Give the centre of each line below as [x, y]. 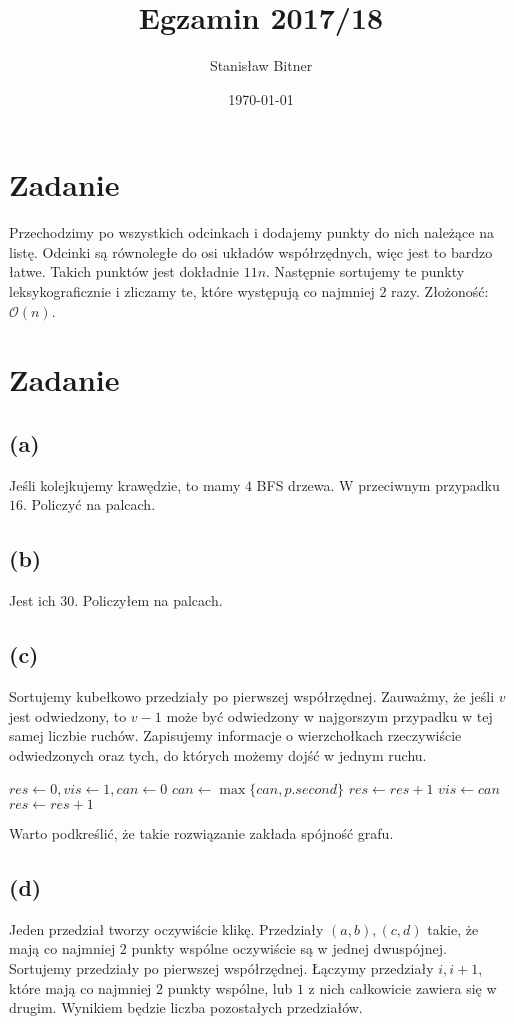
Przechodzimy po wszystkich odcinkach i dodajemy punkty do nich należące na [251, 232]
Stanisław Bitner [261, 65]
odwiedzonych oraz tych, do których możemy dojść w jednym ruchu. [218, 754]
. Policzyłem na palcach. [148, 600]
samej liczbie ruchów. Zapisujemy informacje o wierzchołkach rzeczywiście [235, 735]
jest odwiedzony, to [68, 715]
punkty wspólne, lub [230, 987]
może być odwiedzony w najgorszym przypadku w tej [329, 715]
